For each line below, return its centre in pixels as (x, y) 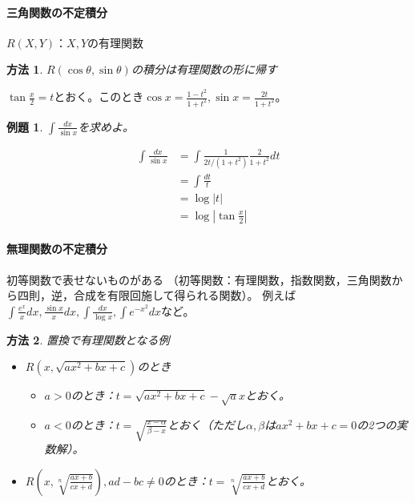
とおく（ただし (207, 424)
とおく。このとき (99, 97)
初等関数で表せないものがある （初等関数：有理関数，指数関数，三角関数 (199, 279)
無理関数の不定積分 (57, 249)
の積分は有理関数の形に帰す (204, 69)
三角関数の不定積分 (57, 12)
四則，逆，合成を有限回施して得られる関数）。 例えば (157, 295)
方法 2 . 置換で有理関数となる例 (88, 339)
